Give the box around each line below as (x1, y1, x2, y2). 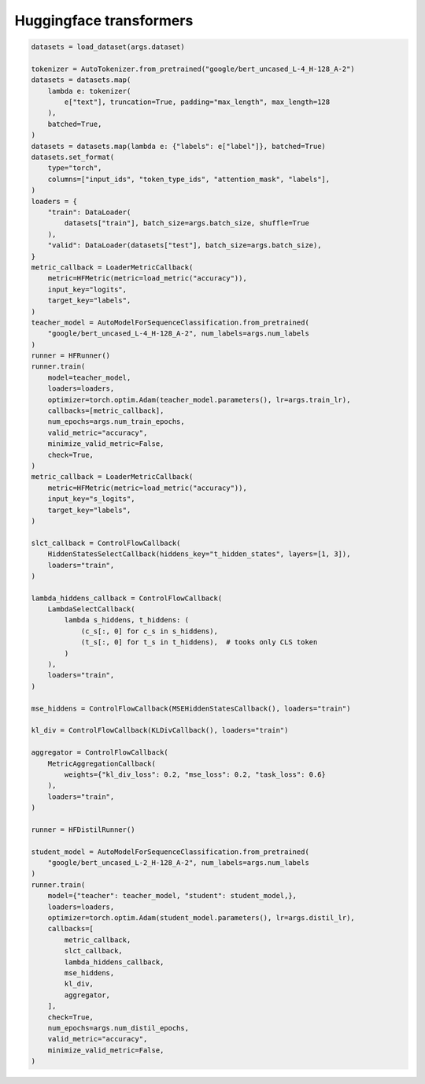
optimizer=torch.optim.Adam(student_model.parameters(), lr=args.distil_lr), (47, 914, 356, 922)
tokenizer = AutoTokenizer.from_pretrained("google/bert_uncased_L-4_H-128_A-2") (31, 64, 356, 73)
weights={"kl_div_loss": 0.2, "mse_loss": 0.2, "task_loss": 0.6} (64, 770, 327, 779)
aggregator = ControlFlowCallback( (31, 748, 168, 757)
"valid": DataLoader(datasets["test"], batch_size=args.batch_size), (47, 241, 322, 250)
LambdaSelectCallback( (47, 605, 135, 614)
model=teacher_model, (47, 373, 131, 382)
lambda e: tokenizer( (47, 87, 131, 95)
